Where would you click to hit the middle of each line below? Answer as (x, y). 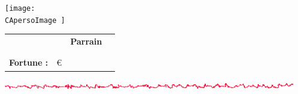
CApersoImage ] (35, 20)
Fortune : (29, 62)
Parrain (86, 41)
